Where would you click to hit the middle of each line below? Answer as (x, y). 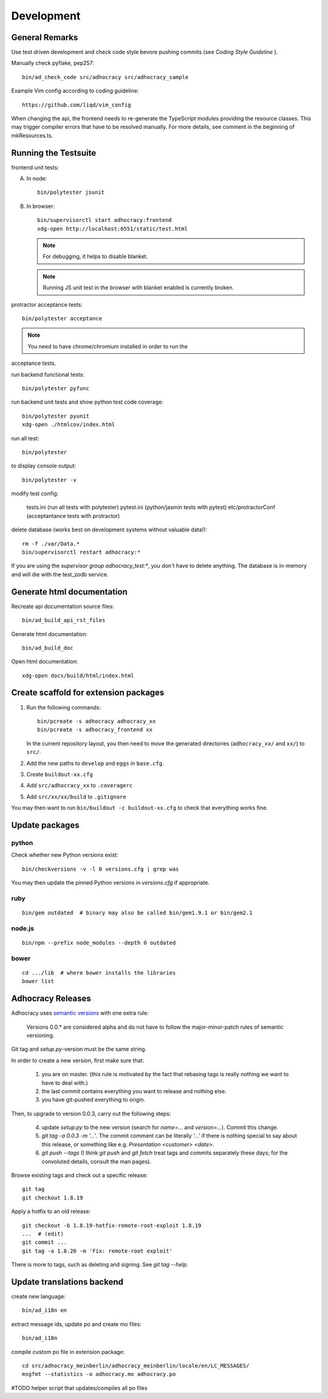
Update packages (45, 825)
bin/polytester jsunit (71, 192)
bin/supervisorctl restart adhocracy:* (81, 552)
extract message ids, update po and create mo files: (77, 1324)
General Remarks (45, 37)
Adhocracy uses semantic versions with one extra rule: (80, 1013)
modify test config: (35, 494)
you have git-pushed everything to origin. (94, 1100)
